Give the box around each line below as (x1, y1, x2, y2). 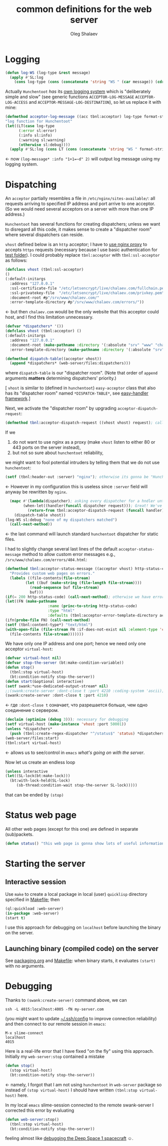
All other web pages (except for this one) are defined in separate (5, 826, 138, 832)
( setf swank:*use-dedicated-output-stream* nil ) (5, 683, 108, 689)
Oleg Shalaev (70, 31, 98, 37)
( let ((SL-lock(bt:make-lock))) (5, 774, 70, 779)
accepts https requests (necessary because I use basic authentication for (5, 247, 157, 253)
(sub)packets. (5, 831, 34, 837)
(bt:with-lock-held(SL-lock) (9, 778, 70, 783)
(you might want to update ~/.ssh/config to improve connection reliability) (5, 1016, 157, 1022)
